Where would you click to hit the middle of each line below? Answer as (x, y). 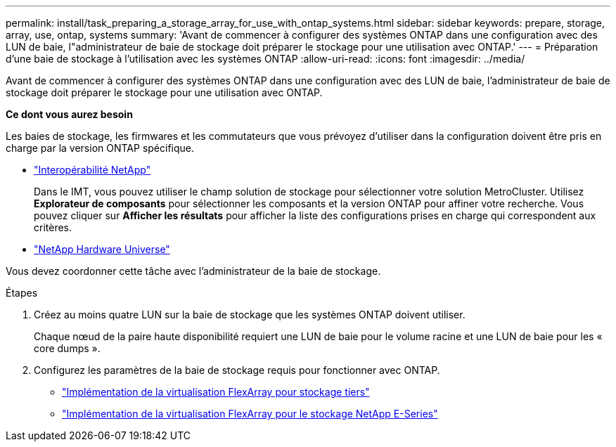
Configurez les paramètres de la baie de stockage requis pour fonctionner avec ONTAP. (237, 370)
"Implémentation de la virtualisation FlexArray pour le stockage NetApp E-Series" (250, 414)
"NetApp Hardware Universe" (102, 249)
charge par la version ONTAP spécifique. (100, 148)
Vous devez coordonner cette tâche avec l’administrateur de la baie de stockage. (193, 271)
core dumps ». (67, 348)
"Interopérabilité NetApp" (92, 170)
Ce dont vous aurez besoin (69, 114)
